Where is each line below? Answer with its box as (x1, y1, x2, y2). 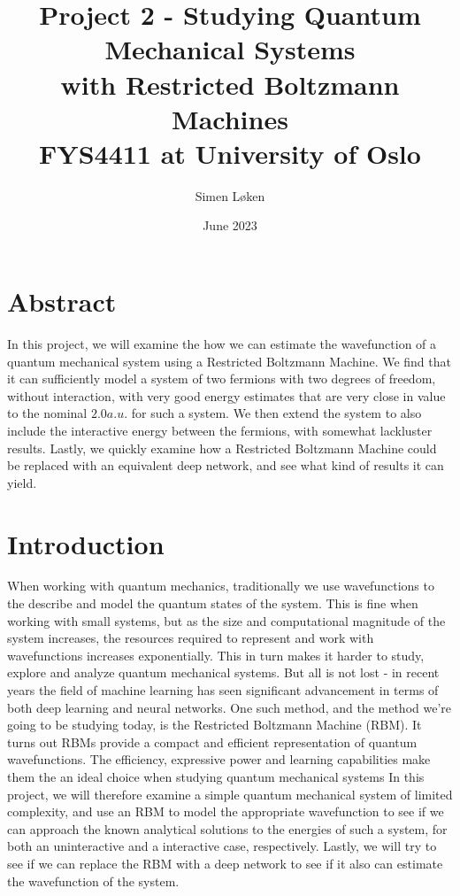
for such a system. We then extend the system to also (131, 404, 422, 422)
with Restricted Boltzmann (60, 66, 400, 102)
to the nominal (7, 404, 88, 422)
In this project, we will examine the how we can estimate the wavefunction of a (7, 335, 437, 352)
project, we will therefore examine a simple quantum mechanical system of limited (7, 784, 453, 803)
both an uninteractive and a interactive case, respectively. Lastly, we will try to (7, 837, 437, 855)
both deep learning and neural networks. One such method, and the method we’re (7, 698, 451, 716)
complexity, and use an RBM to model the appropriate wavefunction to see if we (7, 802, 444, 821)
